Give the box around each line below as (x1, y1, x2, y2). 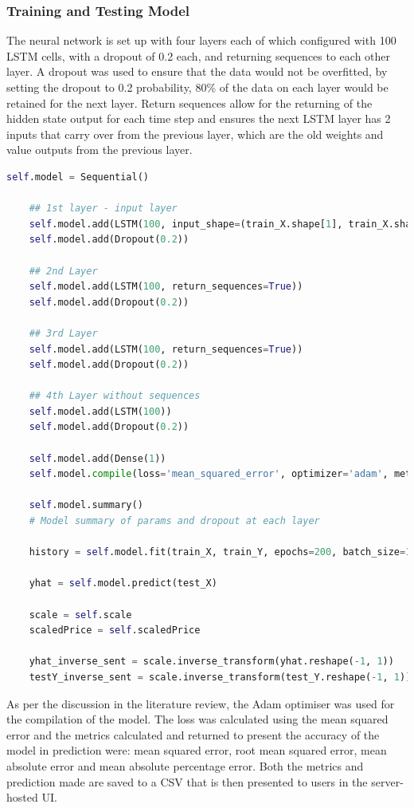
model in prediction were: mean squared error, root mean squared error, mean (6, 742, 387, 759)
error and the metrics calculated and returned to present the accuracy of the (6, 726, 380, 743)
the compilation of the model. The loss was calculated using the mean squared (6, 711, 389, 727)
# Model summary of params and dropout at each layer (29, 515, 320, 527)
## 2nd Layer (29, 265, 98, 277)
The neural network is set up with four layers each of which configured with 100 (6, 32, 396, 49)
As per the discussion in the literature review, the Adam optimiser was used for (6, 695, 395, 711)
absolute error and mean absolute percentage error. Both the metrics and (6, 757, 364, 774)
